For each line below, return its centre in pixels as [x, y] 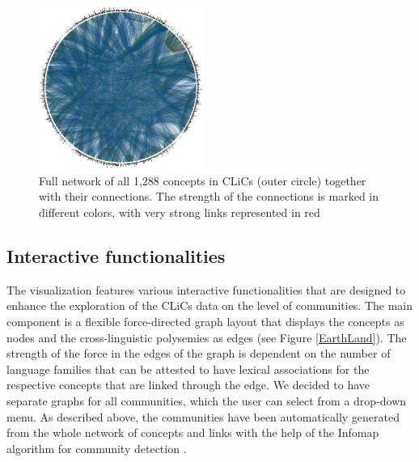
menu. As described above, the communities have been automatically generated [203, 416]
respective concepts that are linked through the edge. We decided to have [188, 385]
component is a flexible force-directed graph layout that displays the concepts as [205, 321]
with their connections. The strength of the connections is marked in [209, 196]
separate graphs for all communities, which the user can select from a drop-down [207, 400]
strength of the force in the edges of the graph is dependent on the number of [199, 353]
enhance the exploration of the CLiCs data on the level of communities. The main [210, 305]
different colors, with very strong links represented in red [180, 212]
